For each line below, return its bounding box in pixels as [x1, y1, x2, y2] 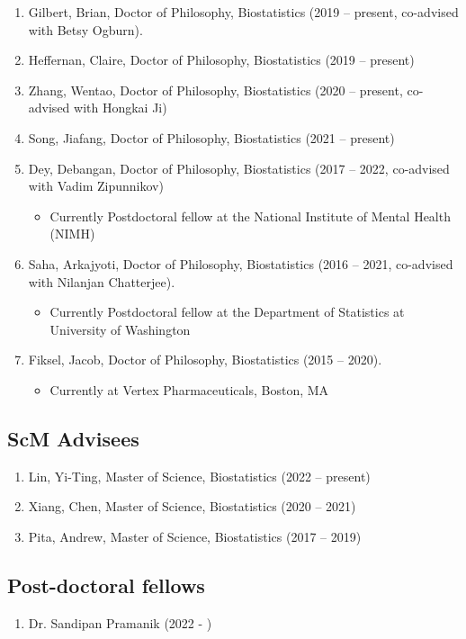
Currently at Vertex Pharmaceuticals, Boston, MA [49, 380, 329, 399]
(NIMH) [49, 224, 95, 243]
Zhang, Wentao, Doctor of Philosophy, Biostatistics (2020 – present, [28, 80, 403, 99]
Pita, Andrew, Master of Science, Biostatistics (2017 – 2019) [28, 526, 362, 545]
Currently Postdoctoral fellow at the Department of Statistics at [49, 302, 405, 321]
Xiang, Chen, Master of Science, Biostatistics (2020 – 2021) [28, 497, 356, 516]
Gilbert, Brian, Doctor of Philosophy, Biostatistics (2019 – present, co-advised [28, 3, 459, 21]
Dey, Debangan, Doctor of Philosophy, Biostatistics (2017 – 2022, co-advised [28, 158, 450, 177]
